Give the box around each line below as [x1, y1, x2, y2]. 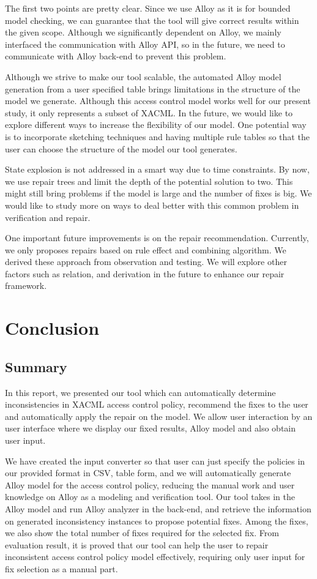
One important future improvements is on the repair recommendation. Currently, [5, 231, 309, 244]
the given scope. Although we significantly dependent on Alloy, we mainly [5, 26, 282, 39]
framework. [5, 279, 47, 292]
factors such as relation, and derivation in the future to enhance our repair [5, 267, 285, 280]
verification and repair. [5, 211, 91, 223]
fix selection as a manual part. [5, 562, 118, 575]
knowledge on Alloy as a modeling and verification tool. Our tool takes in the [5, 490, 295, 503]
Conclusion [5, 315, 100, 340]
